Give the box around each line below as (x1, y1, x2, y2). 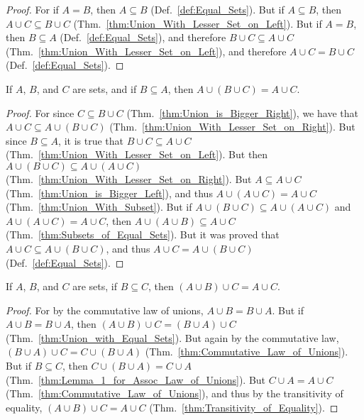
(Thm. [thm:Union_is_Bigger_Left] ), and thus (6, 185, 213, 200)
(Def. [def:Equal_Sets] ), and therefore (60, 30, 226, 45)
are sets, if (72, 279, 117, 294)
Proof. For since (6, 105, 75, 120)
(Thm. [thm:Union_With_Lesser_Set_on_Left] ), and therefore (6, 43, 287, 58)
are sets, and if (72, 81, 137, 96)
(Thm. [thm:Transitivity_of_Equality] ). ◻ (149, 399, 338, 414)
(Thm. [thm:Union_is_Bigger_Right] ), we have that (126, 105, 358, 120)
